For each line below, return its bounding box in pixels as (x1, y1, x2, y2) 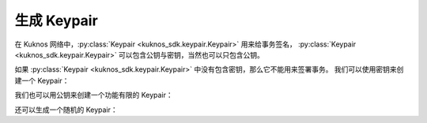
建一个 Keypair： (14, 76, 70, 85)
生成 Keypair (14, 12, 98, 29)
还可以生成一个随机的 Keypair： (14, 105, 118, 114)
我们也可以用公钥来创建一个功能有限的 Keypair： (14, 91, 173, 100)
